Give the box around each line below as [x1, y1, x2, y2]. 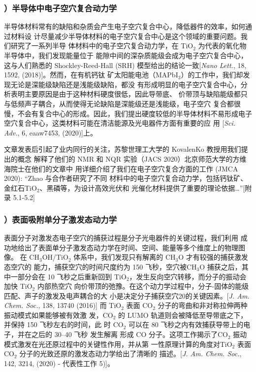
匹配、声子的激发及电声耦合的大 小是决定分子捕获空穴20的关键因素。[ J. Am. [4, 290, 250, 301]
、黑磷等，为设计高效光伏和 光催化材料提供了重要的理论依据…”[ [39, 182, 245, 193]
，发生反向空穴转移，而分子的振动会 [129, 271, 247, 281]
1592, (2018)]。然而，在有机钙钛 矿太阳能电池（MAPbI [4, 69, 178, 80]
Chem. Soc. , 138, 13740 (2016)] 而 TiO [4, 300, 122, 310]
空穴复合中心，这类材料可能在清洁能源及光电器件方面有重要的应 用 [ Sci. [4, 118, 236, 128]
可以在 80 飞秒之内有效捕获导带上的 [128, 319, 244, 330]
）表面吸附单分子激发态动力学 [4, 213, 117, 225]
